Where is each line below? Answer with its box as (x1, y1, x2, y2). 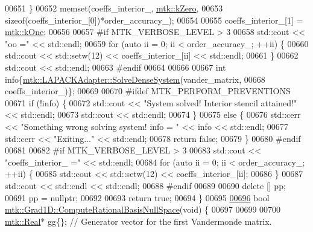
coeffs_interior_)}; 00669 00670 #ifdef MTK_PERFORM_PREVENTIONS (5, 85, 291, 97)
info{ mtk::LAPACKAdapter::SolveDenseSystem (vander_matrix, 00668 (5, 72, 265, 85)
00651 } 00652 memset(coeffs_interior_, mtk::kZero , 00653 (5, 2, 223, 14)
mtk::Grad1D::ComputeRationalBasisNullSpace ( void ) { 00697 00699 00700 (5, 203, 281, 216)
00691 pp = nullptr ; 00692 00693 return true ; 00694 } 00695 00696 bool (5, 191, 270, 204)
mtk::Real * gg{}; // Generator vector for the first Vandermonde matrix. (5, 214, 272, 227)
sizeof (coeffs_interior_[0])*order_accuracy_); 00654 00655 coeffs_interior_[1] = (5, 13, 303, 26)
